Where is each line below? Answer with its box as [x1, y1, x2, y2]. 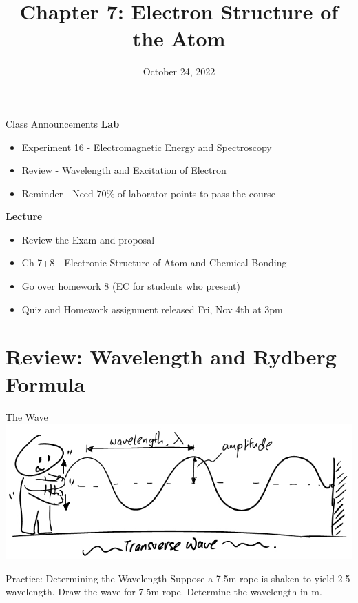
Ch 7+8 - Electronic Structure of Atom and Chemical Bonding [21, 255, 287, 270]
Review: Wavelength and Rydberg [6, 342, 337, 370]
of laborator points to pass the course [117, 186, 275, 200]
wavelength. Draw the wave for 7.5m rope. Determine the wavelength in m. [6, 584, 322, 599]
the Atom [132, 24, 226, 52]
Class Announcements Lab [6, 116, 120, 130]
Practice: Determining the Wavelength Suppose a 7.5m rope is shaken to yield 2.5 [6, 571, 350, 585]
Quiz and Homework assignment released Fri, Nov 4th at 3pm [21, 301, 283, 316]
